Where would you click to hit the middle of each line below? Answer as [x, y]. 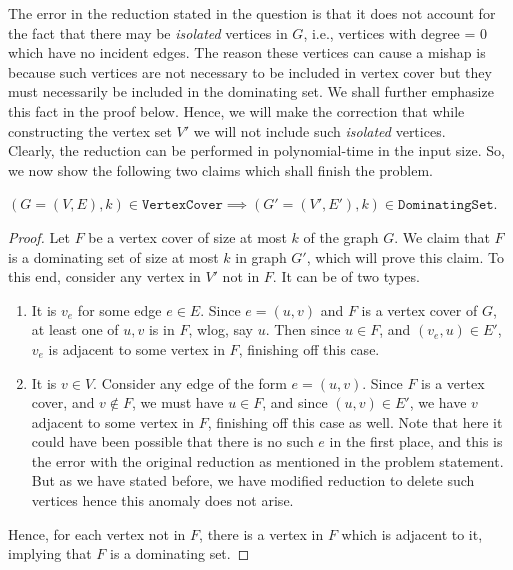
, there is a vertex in [261, 533]
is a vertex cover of [419, 309]
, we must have [178, 402]
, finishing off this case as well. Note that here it [355, 421]
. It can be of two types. [346, 276]
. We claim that [442, 236]
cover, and [63, 402]
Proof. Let [39, 236]
